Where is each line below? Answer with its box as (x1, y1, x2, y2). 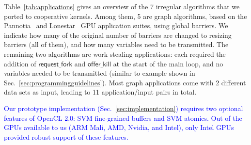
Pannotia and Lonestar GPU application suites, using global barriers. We (4, 20, 228, 31)
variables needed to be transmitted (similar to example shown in (4, 68, 195, 78)
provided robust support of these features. (4, 131, 128, 142)
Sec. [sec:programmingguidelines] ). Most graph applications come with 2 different (4, 77, 246, 87)
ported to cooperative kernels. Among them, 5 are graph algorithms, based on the (4, 11, 247, 21)
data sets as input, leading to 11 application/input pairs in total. (4, 87, 197, 97)
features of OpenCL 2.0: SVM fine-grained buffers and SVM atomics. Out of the (4, 113, 242, 123)
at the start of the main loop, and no (113, 58, 223, 68)
